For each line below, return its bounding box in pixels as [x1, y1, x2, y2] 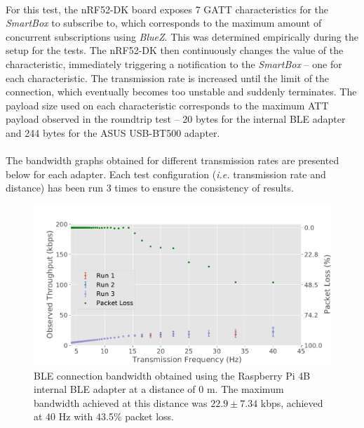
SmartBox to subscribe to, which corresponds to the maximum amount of [6, 15, 322, 30]
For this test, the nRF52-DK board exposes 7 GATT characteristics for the [6, 1, 329, 16]
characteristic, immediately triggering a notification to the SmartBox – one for [6, 56, 342, 71]
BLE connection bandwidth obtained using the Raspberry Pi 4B [34, 368, 311, 382]
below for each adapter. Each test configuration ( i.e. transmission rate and [6, 166, 326, 181]
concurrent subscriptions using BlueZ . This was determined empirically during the [6, 29, 358, 44]
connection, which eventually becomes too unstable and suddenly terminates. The [6, 84, 357, 99]
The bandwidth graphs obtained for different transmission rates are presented [6, 153, 339, 168]
